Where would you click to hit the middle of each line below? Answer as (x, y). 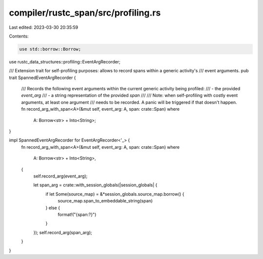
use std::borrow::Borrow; (50, 49)
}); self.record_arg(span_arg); (63, 232)
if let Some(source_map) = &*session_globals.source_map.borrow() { (115, 194)
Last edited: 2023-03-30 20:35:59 (44, 27)
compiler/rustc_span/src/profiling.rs (85, 13)
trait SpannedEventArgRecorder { (43, 78)
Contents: (19, 36)
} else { (53, 208)
